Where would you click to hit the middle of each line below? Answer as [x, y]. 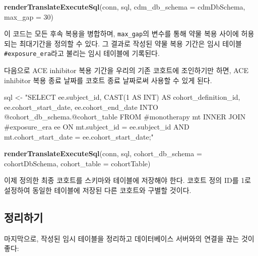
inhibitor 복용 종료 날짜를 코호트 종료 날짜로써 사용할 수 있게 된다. [108, 80]
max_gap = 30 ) [29, 16]
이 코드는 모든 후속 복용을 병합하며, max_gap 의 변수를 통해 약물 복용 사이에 [121, 34]
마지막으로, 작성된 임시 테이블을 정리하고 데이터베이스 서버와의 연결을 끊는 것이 [129, 238]
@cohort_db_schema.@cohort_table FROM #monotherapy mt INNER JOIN [125, 117]
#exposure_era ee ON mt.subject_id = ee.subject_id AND [97, 127]
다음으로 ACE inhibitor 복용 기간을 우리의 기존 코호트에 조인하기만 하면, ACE [126, 70]
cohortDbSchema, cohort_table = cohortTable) [77, 163]
